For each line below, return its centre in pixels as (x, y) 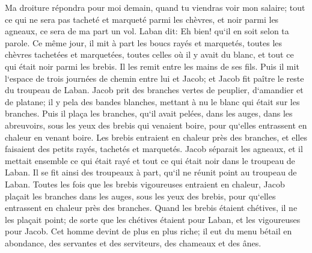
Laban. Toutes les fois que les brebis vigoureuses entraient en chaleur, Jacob (145, 184)
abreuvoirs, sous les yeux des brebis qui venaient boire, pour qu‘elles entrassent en (156, 125)
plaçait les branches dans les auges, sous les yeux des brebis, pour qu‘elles (140, 196)
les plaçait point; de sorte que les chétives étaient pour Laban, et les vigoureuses (153, 219)
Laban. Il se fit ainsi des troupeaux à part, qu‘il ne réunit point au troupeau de (151, 172)
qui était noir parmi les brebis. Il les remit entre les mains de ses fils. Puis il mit (152, 66)
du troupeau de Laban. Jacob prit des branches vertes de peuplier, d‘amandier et (154, 90)
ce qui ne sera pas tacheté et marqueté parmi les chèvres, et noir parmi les (142, 19)
